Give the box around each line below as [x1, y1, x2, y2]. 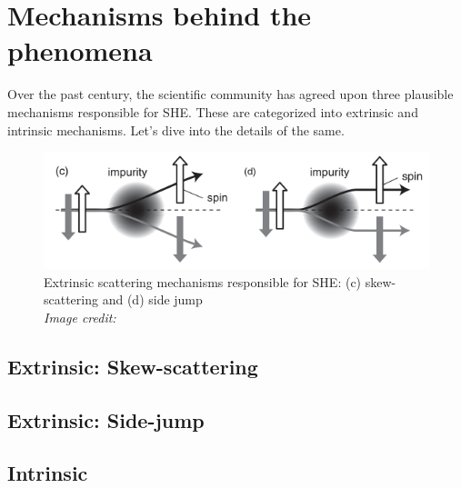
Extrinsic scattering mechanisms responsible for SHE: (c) [44, 272, 362, 291]
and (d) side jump [102, 290, 203, 309]
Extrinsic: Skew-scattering [7, 352, 258, 380]
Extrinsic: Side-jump [7, 405, 205, 433]
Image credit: [44, 307, 116, 326]
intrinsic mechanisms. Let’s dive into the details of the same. [7, 120, 345, 139]
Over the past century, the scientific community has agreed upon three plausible [7, 85, 454, 104]
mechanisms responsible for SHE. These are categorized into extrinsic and [7, 102, 418, 121]
